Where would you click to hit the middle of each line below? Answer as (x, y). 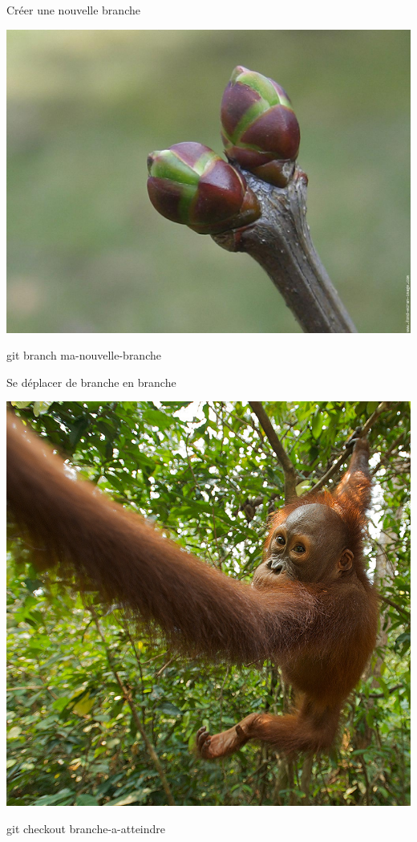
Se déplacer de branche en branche (91, 382)
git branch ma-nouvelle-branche (84, 355)
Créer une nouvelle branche (73, 10)
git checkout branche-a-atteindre (86, 828)
